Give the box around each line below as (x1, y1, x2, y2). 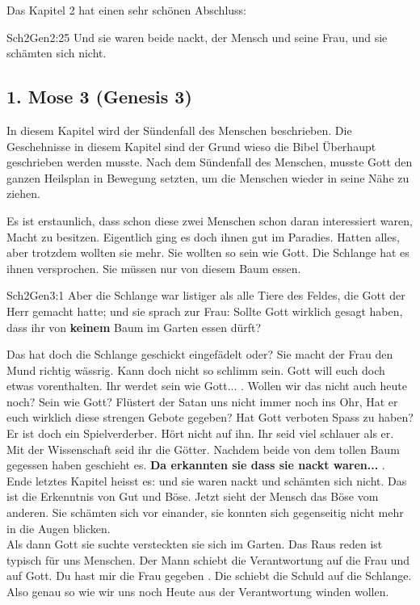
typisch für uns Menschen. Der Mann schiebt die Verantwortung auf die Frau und (6, 551, 410, 568)
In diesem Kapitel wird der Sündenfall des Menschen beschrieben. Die (6, 121, 352, 138)
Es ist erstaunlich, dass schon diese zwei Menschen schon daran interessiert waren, (6, 212, 413, 229)
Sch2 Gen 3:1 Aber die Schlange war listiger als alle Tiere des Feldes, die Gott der (6, 287, 405, 304)
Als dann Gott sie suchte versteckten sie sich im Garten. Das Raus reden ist (6, 536, 383, 552)
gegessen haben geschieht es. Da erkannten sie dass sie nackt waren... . (6, 456, 385, 473)
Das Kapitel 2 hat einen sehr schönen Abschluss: (6, 2, 247, 18)
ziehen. (6, 185, 40, 202)
